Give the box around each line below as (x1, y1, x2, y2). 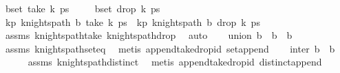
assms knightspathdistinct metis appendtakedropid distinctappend (28, 55, 322, 69)
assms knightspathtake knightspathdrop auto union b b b (5, 28, 293, 42)
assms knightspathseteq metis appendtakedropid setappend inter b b (5, 41, 335, 55)
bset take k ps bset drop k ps (5, 1, 160, 15)
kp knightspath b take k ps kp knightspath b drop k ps (5, 14, 260, 29)
